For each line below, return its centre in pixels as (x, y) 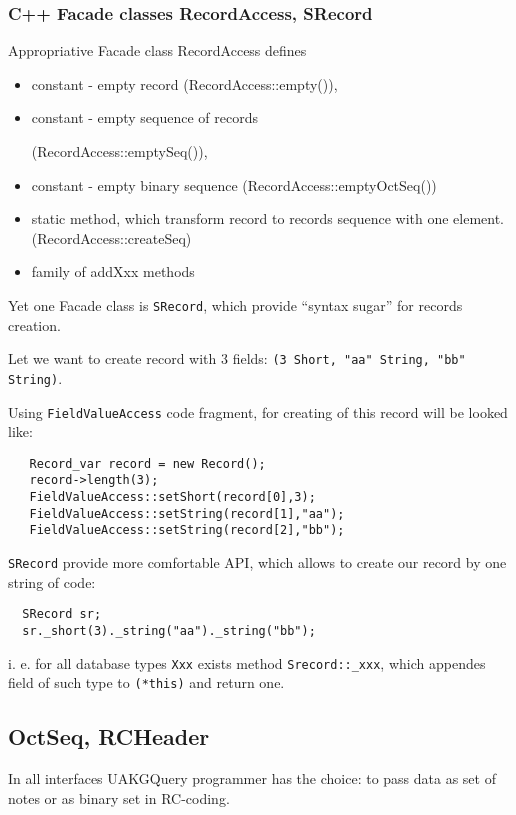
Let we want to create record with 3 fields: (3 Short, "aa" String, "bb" (237, 358)
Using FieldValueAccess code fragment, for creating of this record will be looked (258, 411)
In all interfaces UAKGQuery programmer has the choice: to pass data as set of (252, 778)
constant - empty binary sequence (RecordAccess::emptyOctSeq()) (234, 184)
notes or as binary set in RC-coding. (119, 797)
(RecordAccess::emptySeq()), (119, 151)
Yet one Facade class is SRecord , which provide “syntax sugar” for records (235, 304)
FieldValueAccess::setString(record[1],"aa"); (187, 513)
